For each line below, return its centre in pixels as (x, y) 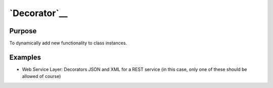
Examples (25, 57)
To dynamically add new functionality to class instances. (68, 43)
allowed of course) (41, 76)
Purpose (23, 31)
